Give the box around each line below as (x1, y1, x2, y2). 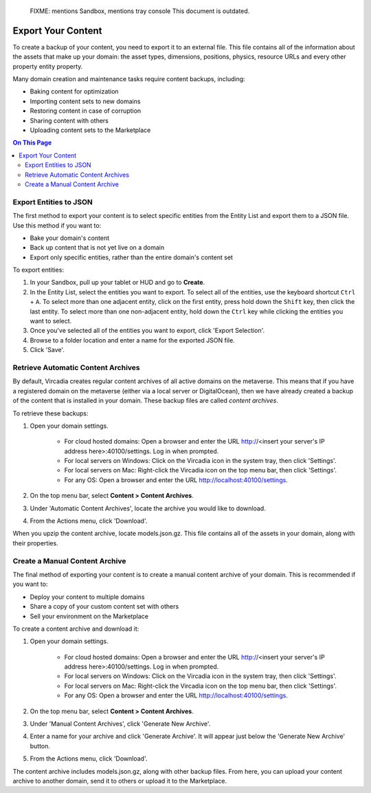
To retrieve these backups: (12, 409, 89, 417)
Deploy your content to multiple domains (30, 592, 145, 601)
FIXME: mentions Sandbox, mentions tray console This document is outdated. (30, 7, 250, 15)
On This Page (12, 138, 52, 147)
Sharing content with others (30, 116, 109, 124)
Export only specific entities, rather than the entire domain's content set (30, 253, 234, 261)
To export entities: (12, 265, 65, 274)
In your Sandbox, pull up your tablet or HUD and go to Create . (30, 279, 205, 287)
